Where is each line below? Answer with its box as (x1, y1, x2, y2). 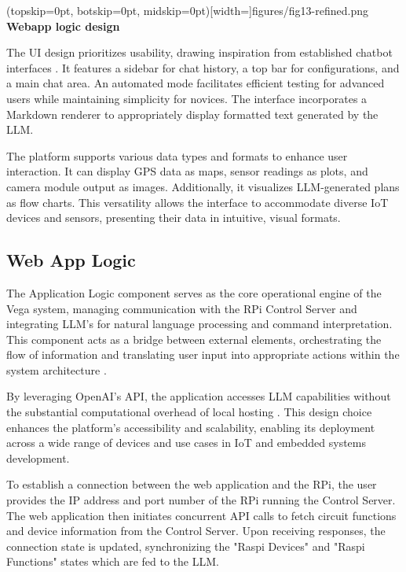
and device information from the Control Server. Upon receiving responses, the (6, 522, 386, 539)
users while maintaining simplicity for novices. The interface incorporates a (6, 90, 368, 106)
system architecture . (6, 361, 107, 378)
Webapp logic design (6, 17, 120, 34)
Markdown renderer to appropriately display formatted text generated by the (6, 105, 379, 122)
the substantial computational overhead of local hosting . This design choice (6, 404, 372, 420)
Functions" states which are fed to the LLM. (6, 553, 219, 570)
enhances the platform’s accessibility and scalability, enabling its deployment (6, 419, 375, 435)
